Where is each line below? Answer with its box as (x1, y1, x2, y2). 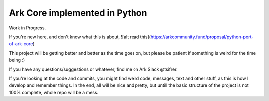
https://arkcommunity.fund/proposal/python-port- (150, 34, 254, 40)
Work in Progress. (9, 25, 46, 31)
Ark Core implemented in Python (9, 7, 147, 18)
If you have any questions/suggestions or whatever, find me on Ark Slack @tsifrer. (9, 66, 178, 72)
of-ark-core (9, 41, 33, 47)
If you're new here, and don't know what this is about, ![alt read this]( (9, 34, 151, 40)
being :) (9, 57, 25, 63)
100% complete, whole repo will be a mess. (9, 89, 99, 95)
